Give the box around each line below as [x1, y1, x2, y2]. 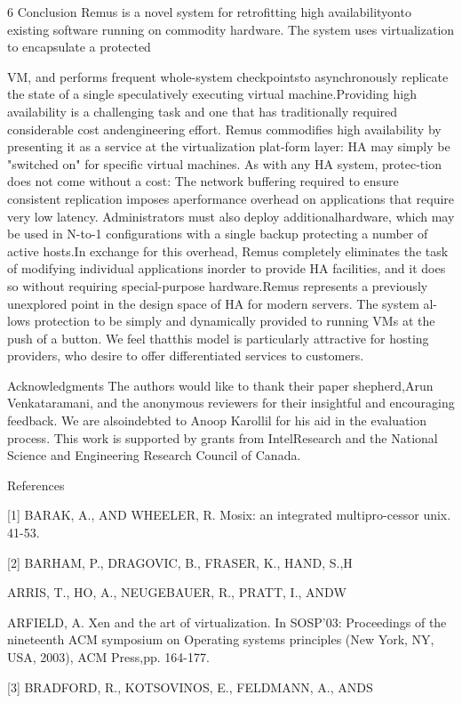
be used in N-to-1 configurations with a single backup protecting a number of [7, 224, 428, 243]
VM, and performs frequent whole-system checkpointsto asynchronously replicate [7, 67, 449, 85]
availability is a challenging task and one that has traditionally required [7, 101, 398, 120]
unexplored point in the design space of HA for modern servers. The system [7, 294, 419, 312]
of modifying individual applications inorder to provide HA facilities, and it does [7, 259, 446, 278]
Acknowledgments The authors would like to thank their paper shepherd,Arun [7, 376, 434, 394]
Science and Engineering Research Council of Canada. [7, 446, 301, 465]
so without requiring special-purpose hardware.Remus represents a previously [7, 276, 428, 295]
